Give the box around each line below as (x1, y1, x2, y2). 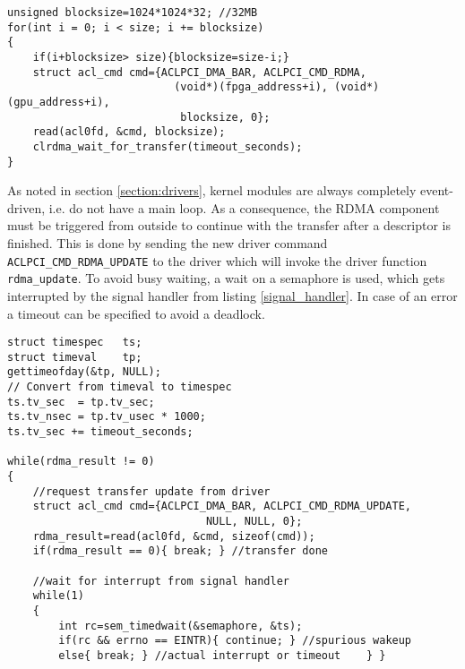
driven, (7, 198, 46, 217)
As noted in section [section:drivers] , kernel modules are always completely (7, 181, 417, 200)
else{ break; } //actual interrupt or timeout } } (58, 648, 386, 662)
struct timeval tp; (7, 350, 142, 364)
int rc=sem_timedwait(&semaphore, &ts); (58, 619, 303, 632)
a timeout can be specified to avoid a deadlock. (7, 304, 265, 322)
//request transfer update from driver (32, 485, 271, 498)
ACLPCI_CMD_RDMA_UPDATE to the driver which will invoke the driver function (7, 251, 427, 270)
